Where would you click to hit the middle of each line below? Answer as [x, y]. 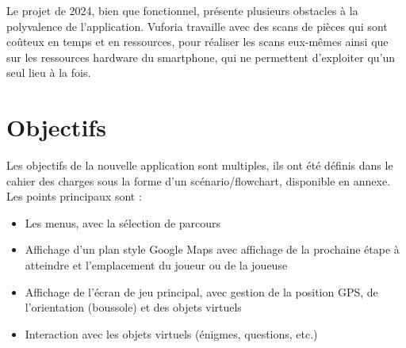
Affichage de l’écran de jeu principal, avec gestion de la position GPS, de [201, 291]
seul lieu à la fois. [49, 73]
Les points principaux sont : [74, 196]
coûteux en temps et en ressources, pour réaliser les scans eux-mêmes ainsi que [197, 42]
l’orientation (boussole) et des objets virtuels [133, 307]
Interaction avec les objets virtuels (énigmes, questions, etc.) [171, 333]
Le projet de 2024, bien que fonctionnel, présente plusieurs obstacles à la [182, 10]
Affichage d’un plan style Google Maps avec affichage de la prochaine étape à [212, 249]
